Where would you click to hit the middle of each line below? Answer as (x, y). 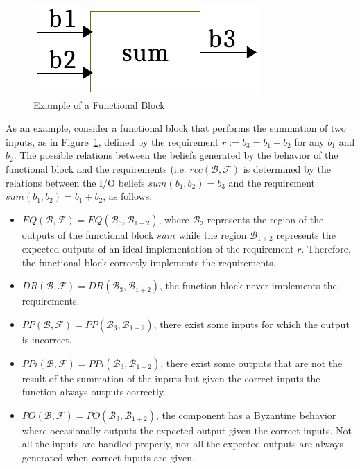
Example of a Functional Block (99, 104)
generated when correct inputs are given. (108, 457)
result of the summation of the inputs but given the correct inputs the (171, 378)
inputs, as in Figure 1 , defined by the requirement (112, 141)
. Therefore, (326, 249)
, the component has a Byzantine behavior (246, 415)
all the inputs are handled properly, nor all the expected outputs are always (183, 444)
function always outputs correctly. (94, 392)
